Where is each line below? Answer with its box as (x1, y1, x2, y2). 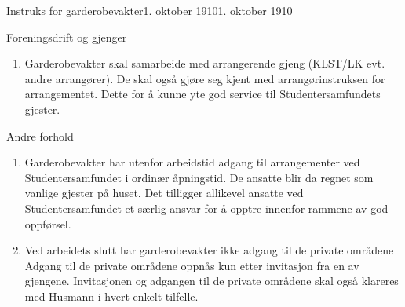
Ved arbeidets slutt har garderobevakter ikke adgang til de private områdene (24, 242, 394, 258)
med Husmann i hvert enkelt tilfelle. (24, 287, 199, 304)
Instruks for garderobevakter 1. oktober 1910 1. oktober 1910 (6, 2, 293, 18)
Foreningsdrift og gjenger (6, 28, 127, 45)
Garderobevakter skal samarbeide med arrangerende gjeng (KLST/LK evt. (24, 55, 385, 71)
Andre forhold (6, 127, 74, 144)
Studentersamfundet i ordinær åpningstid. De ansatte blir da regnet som (24, 169, 374, 185)
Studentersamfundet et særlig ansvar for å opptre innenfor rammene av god (24, 199, 389, 216)
